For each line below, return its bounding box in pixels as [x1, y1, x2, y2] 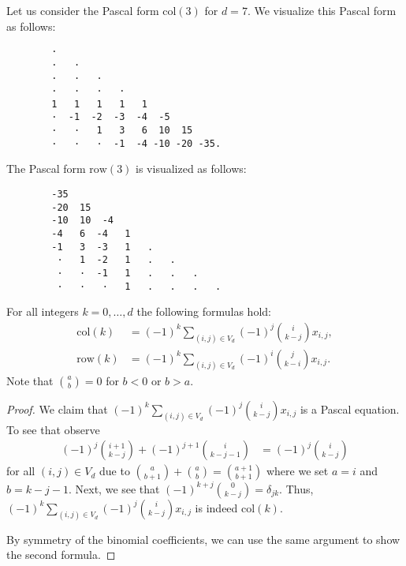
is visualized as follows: [136, 160, 247, 177]
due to [99, 463, 130, 479]
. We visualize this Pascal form [247, 2, 397, 18]
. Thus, [279, 480, 314, 497]
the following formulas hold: [136, 303, 271, 320]
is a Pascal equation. [300, 400, 400, 417]
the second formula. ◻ [6, 546, 116, 563]
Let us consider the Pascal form [6, 2, 159, 18]
